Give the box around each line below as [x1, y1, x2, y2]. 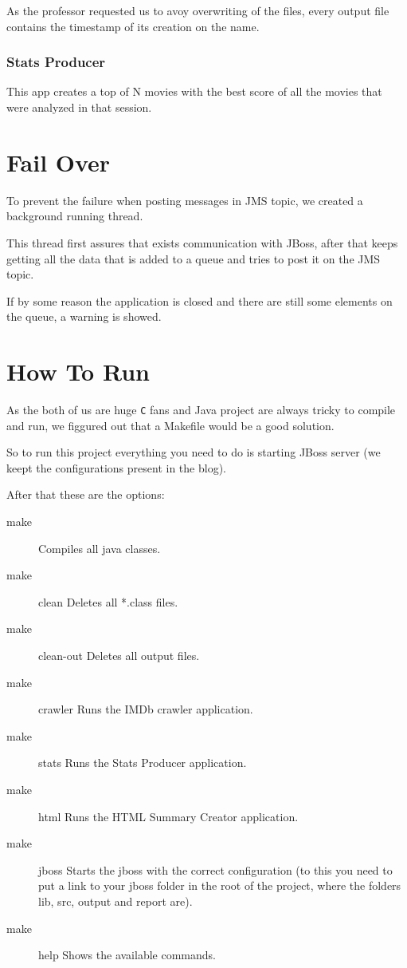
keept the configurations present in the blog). [6, 459, 226, 476]
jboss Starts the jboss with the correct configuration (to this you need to [38, 861, 393, 878]
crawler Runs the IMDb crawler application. [38, 701, 253, 717]
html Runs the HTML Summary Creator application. [38, 808, 299, 824]
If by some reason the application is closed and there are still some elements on [6, 292, 393, 309]
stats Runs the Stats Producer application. [38, 754, 247, 771]
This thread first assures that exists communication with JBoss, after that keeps [6, 234, 398, 251]
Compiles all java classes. [38, 539, 161, 556]
